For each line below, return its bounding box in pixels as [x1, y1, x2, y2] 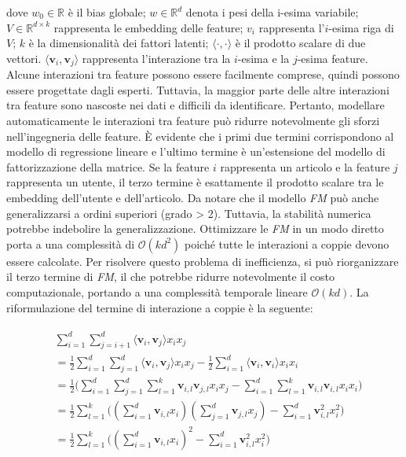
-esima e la [237, 50, 290, 66]
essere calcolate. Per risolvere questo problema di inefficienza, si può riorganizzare [6, 252, 399, 269]
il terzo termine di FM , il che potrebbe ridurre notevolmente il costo [6, 268, 335, 285]
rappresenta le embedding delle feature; [53, 19, 243, 35]
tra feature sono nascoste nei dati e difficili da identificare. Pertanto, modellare [6, 97, 385, 113]
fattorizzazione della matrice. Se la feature [6, 158, 210, 175]
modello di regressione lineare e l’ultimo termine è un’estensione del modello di [6, 143, 386, 160]
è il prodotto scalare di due [235, 35, 366, 51]
